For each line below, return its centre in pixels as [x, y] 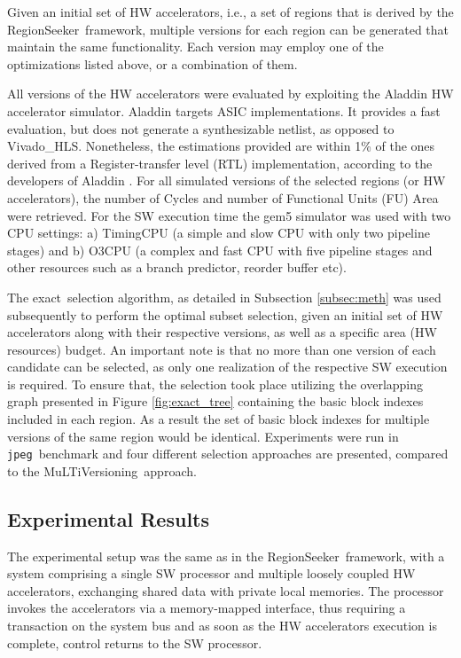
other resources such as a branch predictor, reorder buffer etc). [177, 267]
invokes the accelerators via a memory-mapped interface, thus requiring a [207, 608]
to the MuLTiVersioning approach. [102, 470]
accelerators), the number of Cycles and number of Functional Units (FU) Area [223, 197]
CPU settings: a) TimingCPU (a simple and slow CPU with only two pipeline [219, 233]
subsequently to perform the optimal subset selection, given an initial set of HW [225, 314]
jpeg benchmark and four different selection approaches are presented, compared [228, 454]
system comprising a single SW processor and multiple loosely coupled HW [211, 573]
